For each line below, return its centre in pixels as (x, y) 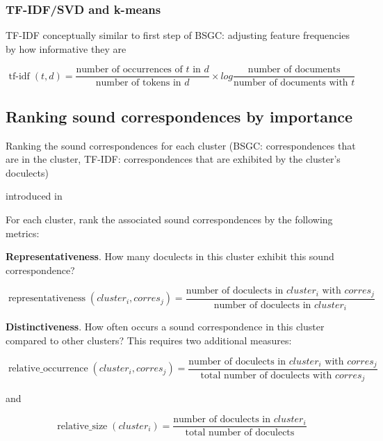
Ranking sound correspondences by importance (179, 116)
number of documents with (291, 83)
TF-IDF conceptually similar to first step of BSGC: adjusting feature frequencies (178, 35)
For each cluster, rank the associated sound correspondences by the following (169, 219)
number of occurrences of (129, 70)
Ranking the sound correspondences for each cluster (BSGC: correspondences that (181, 145)
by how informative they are (66, 48)
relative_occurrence (48, 369)
